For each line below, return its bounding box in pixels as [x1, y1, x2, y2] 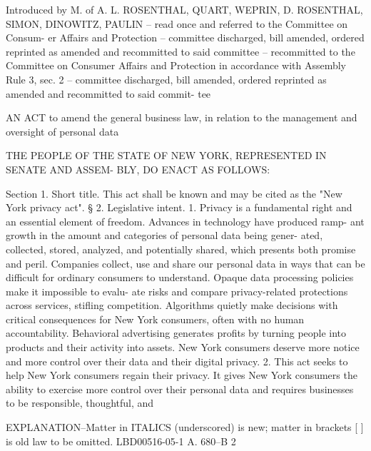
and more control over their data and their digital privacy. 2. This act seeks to [6, 353, 348, 368]
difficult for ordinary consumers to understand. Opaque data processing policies [6, 270, 354, 285]
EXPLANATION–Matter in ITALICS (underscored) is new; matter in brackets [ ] [6, 420, 364, 435]
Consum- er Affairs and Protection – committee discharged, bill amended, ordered [6, 30, 365, 45]
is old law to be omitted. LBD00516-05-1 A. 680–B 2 [6, 433, 236, 448]
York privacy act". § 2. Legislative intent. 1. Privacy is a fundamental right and [6, 200, 352, 215]
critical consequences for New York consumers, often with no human [6, 311, 305, 326]
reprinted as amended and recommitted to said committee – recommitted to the [6, 44, 355, 59]
